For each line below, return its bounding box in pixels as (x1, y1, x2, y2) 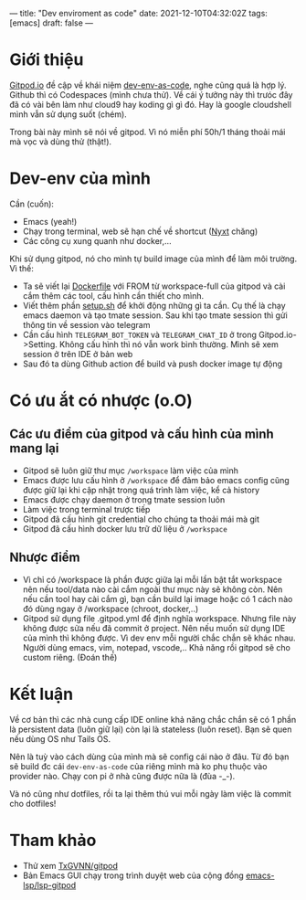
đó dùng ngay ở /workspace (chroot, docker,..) (22, 603, 199, 614)
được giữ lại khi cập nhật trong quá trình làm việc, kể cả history (22, 484, 260, 495)
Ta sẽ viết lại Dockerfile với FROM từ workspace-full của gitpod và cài (22, 281, 286, 291)
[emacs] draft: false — (9, 17, 94, 28)
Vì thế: (9, 262, 35, 273)
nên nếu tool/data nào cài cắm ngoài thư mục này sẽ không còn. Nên (22, 584, 283, 595)
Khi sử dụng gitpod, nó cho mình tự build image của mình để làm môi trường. (9, 253, 298, 264)
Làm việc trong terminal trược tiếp (22, 503, 151, 514)
